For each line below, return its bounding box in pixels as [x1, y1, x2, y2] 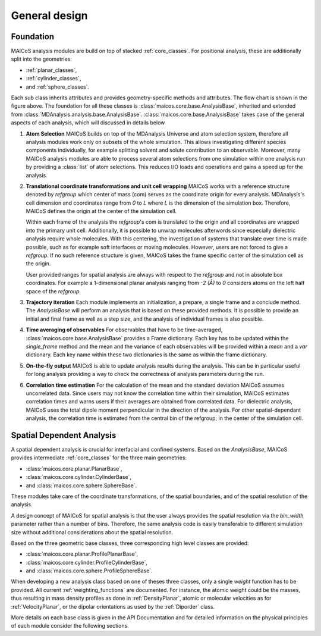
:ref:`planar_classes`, [26, 66, 77, 74]
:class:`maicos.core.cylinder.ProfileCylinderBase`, [26, 559, 148, 566]
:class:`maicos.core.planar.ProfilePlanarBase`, [26, 550, 139, 557]
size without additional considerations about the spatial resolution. [11, 528, 174, 535]
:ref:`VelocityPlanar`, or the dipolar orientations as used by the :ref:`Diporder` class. [11, 603, 215, 610]
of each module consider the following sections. [11, 622, 129, 629]
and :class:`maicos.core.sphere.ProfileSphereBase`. [26, 567, 153, 574]
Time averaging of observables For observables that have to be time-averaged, [26, 326, 223, 333]
